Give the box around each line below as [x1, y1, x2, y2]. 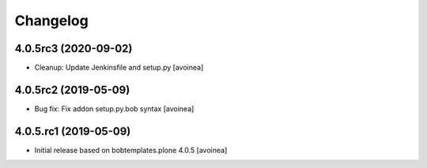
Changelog [14, 12, 89, 29]
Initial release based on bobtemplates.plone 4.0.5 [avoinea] [34, 145, 228, 155]
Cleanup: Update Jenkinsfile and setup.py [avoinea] [34, 63, 204, 73]
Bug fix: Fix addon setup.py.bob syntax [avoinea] [34, 103, 195, 114]
